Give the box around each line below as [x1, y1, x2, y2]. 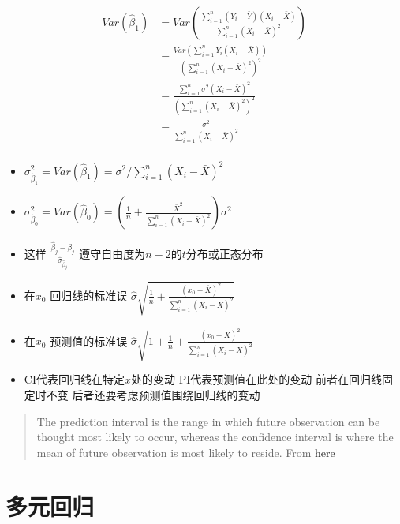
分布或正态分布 [185, 245, 264, 262]
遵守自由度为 [79, 245, 146, 262]
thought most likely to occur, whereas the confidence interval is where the [36, 429, 394, 445]
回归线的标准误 [50, 286, 128, 303]
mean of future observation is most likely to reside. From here [36, 444, 335, 460]
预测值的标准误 [50, 332, 128, 349]
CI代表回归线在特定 [24, 371, 125, 387]
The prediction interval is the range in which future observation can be [36, 413, 380, 429]
